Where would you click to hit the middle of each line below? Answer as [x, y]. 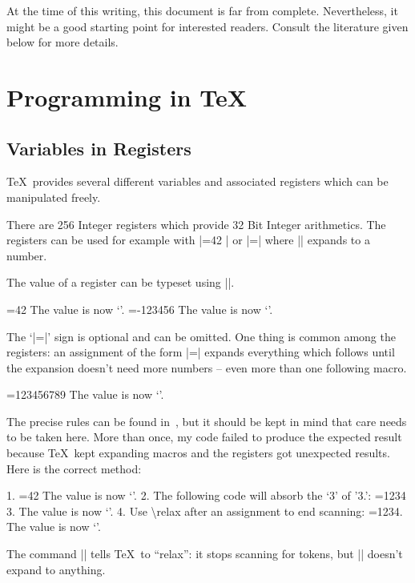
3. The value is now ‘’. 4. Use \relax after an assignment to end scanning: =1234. [205, 511]
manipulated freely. [54, 197]
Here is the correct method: [74, 468]
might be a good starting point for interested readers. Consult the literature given [207, 26]
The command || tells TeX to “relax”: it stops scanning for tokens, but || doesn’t [205, 554]
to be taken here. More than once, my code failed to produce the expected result [204, 437]
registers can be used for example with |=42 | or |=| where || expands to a [188, 240]
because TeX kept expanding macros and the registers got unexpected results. [198, 453]
